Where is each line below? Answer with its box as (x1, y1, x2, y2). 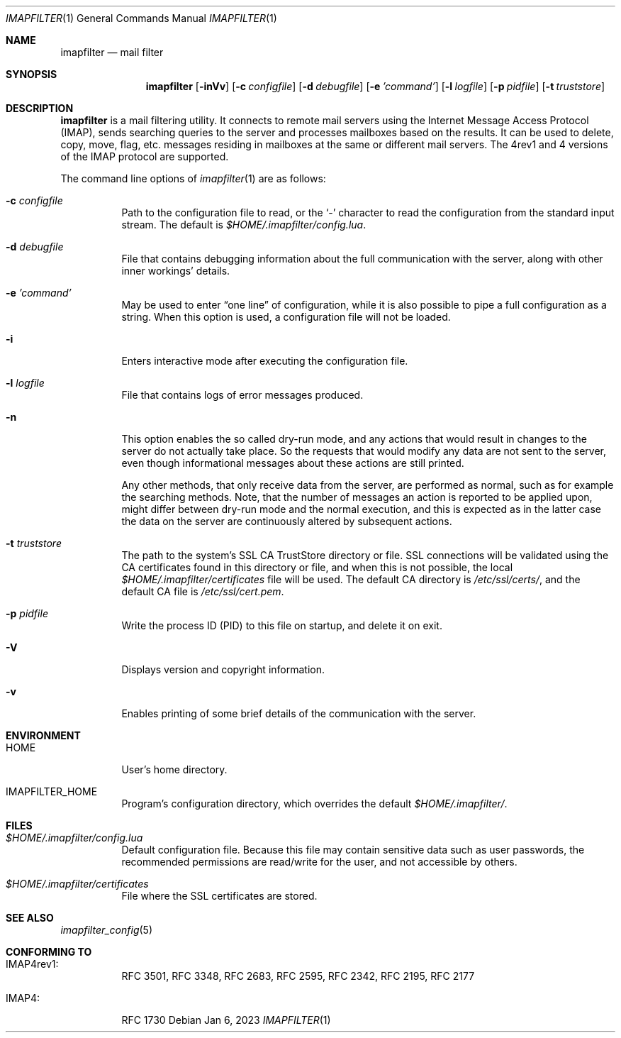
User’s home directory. (121, 763, 228, 775)
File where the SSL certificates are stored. (121, 890, 318, 902)
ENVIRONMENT (6, 729, 81, 741)
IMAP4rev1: (6, 958, 59, 970)
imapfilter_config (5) (60, 924, 153, 936)
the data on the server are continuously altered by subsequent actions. (121, 515, 452, 527)
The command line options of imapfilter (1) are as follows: (60, 172, 326, 184)
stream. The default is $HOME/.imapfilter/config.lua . (121, 219, 367, 231)
